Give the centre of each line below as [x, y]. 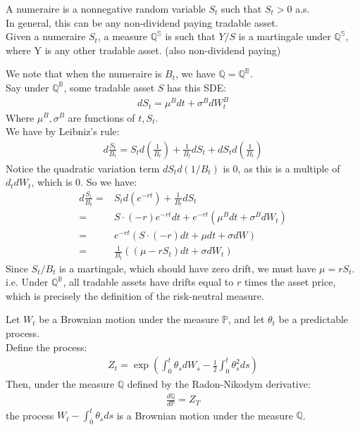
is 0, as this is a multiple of [281, 168]
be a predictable [314, 319]
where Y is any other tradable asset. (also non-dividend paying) [143, 50]
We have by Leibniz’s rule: [63, 131]
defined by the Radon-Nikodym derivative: [219, 384]
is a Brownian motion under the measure [205, 415]
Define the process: [46, 347]
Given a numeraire [46, 36]
